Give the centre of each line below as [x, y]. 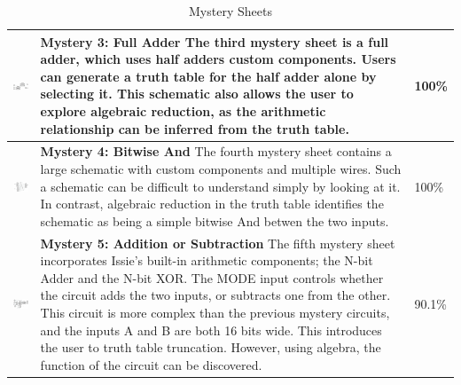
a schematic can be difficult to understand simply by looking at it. [220, 186]
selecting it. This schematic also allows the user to [197, 94]
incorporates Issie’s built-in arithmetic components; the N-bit [207, 260]
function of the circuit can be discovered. [151, 364]
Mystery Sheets [230, 11]
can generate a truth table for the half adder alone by [208, 76]
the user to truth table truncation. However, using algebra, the [211, 347]
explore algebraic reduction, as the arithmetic [183, 110]
